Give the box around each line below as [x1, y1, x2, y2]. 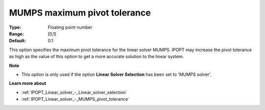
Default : [9, 38, 26, 44]
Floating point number [48, 24, 93, 30]
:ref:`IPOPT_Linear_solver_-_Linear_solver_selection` [21, 89, 128, 95]
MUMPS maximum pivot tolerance [9, 7, 151, 18]
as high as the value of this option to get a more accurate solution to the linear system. [9, 54, 184, 59]
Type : [9, 24, 22, 30]
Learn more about [9, 80, 47, 86]
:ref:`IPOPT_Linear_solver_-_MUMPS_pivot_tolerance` [21, 96, 130, 102]
